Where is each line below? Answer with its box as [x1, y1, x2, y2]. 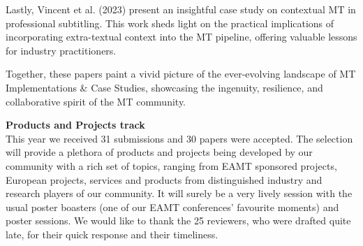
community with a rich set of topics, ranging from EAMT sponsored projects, [6, 158, 337, 173]
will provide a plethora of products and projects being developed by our [6, 145, 313, 159]
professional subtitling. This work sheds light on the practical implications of [6, 15, 334, 30]
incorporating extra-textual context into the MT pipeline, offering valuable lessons [6, 29, 357, 44]
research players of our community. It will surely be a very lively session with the [6, 186, 353, 201]
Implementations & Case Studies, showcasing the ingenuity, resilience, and [6, 80, 323, 94]
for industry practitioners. [6, 43, 117, 57]
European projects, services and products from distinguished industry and [6, 172, 323, 187]
